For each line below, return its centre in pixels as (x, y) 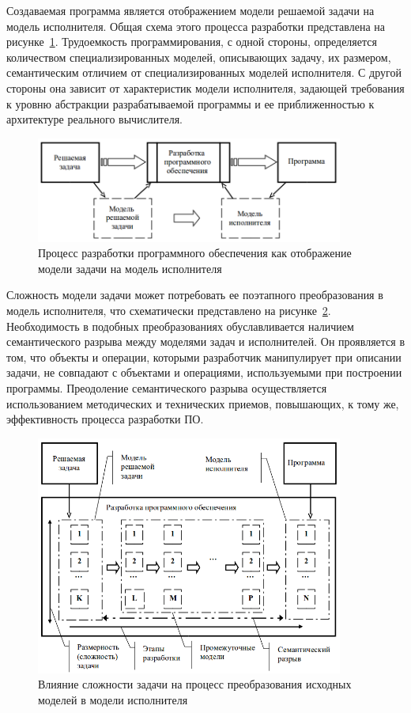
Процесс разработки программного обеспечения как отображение (195, 253)
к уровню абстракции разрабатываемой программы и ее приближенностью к (190, 103)
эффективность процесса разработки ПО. (105, 419)
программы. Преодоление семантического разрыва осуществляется (167, 388)
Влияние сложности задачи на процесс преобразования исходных (195, 684)
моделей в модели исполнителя (113, 699)
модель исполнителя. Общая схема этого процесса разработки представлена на (196, 26)
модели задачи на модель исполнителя (130, 268)
